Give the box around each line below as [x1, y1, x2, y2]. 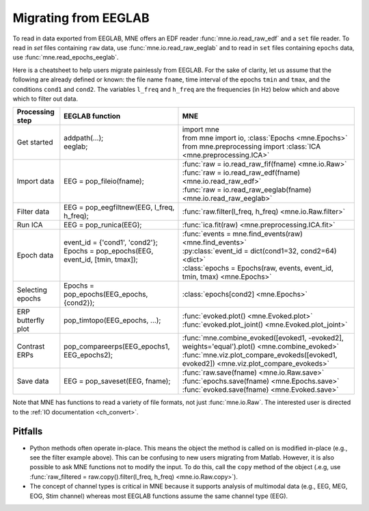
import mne [182, 125, 220, 134]
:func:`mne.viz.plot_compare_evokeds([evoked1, [182, 350, 338, 360]
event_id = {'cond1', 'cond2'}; [64, 238, 159, 247]
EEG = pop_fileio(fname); [64, 177, 144, 186]
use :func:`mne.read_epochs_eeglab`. [12, 53, 119, 62]
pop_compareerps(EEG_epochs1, [64, 342, 170, 351]
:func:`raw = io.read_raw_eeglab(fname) [182, 185, 312, 195]
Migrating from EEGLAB [12, 10, 150, 25]
